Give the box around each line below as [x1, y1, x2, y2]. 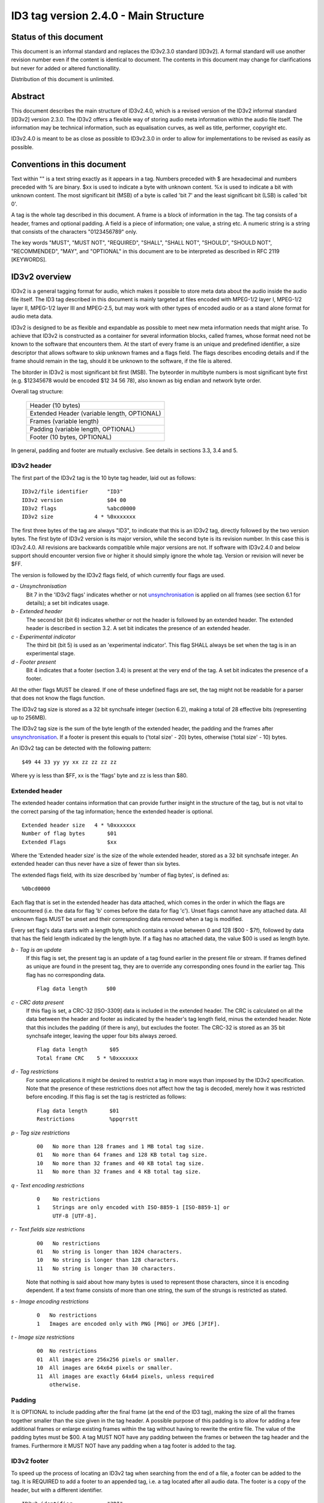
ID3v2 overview [11, 271, 71, 282]
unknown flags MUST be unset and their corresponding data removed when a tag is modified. [11, 916, 243, 923]
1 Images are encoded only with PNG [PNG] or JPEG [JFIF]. [37, 1320, 220, 1327]
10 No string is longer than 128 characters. [37, 1257, 179, 1264]
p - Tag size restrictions [11, 1129, 70, 1136]
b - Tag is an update [11, 946, 62, 953]
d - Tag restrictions [11, 1068, 59, 1076]
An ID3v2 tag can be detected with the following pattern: [11, 744, 151, 751]
